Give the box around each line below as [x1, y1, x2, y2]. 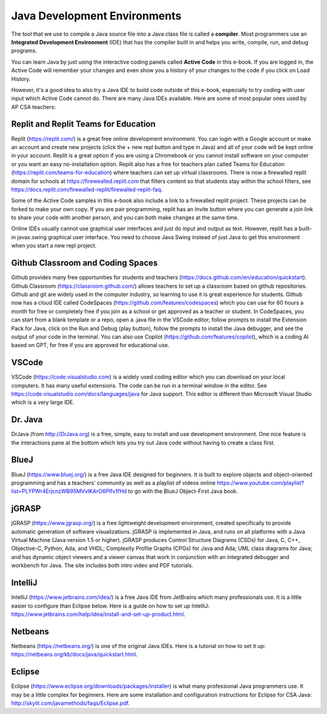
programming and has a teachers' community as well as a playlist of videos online [11, 479, 216, 486]
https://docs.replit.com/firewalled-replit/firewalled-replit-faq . [11, 185, 163, 193]
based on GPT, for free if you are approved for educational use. [11, 342, 170, 349]
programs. [11, 47, 38, 55]
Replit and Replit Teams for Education [11, 119, 156, 130]
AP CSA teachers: [11, 103, 56, 110]
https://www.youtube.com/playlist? [217, 479, 305, 486]
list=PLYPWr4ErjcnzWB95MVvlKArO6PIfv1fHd [11, 488, 127, 495]
